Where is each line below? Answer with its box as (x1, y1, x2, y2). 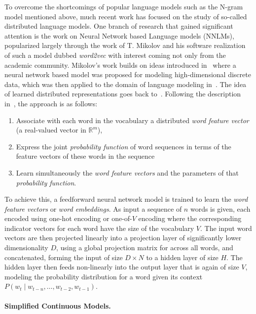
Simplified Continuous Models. (4, 300, 111, 311)
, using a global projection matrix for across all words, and (56, 242, 233, 253)
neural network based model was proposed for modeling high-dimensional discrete (4, 69, 251, 80)
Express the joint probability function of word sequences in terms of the (16, 141, 231, 151)
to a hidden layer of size (146, 252, 219, 262)
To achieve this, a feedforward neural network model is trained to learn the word (4, 194, 248, 204)
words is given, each (190, 203, 251, 214)
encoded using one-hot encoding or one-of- (4, 213, 132, 224)
